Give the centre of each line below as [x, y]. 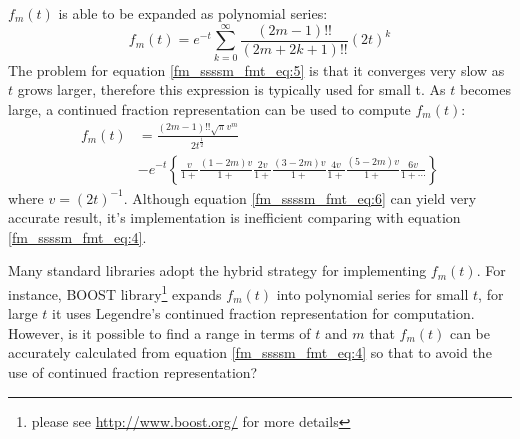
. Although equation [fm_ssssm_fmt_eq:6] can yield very [300, 197]
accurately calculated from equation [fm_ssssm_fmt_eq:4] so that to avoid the [250, 352]
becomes [485, 89]
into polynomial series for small [372, 293]
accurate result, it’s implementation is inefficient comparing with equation [234, 217]
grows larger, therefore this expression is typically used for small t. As [231, 89]
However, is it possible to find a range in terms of [159, 332]
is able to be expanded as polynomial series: [193, 13]
